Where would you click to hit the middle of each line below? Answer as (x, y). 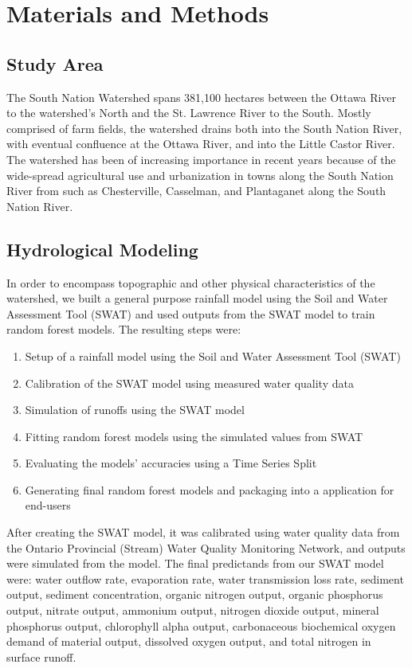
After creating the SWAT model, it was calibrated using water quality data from (203, 532)
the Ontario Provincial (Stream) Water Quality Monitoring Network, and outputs (206, 547)
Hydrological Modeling (102, 249)
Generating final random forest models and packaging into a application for (210, 489)
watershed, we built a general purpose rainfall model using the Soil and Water (197, 298)
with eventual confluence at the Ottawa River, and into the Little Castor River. (201, 144)
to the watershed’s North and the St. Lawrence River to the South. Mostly (189, 113)
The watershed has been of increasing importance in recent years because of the (201, 159)
